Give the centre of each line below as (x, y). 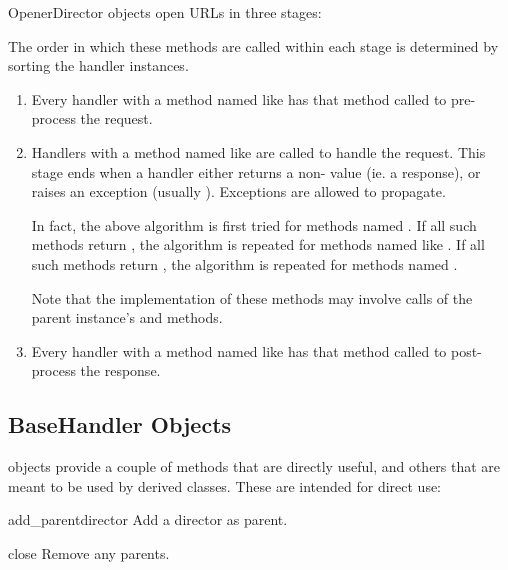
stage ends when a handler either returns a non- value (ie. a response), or (256, 171)
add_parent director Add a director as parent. (148, 519)
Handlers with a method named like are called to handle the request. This (258, 151)
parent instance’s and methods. (127, 317)
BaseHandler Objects (120, 424)
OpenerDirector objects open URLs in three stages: (165, 12)
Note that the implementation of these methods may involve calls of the (252, 297)
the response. (120, 370)
